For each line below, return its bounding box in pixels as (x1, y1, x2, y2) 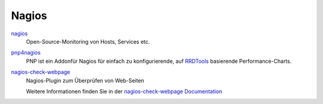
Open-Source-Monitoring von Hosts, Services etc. (26, 38, 150, 45)
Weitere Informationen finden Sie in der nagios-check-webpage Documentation (26, 87, 223, 95)
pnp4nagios (11, 49, 41, 56)
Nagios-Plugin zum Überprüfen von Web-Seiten (26, 77, 145, 84)
